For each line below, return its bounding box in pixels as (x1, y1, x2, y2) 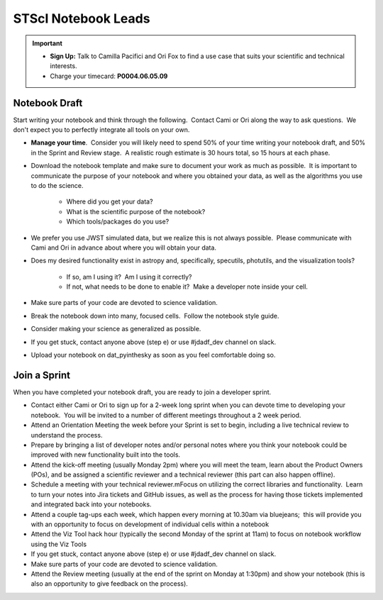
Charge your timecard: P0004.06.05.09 (50, 72, 168, 80)
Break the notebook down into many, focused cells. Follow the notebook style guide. (30, 311, 279, 320)
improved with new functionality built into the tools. (30, 450, 181, 459)
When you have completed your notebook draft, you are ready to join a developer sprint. (13, 387, 272, 396)
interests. (50, 62, 77, 70)
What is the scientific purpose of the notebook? (66, 207, 206, 216)
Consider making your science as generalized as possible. (30, 325, 201, 333)
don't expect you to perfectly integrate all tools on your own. (13, 126, 190, 134)
